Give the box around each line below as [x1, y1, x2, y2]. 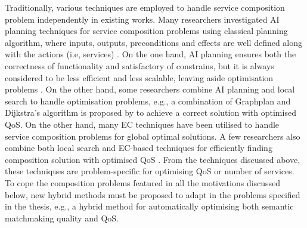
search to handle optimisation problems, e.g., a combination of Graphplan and [5, 94, 291, 107]
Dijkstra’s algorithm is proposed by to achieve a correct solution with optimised [5, 106, 296, 119]
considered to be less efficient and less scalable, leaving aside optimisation [5, 71, 274, 84]
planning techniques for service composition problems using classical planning [5, 24, 288, 37]
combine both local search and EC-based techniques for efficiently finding [5, 141, 272, 154]
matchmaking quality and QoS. [5, 211, 119, 224]
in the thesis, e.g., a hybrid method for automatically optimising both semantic [5, 200, 294, 212]
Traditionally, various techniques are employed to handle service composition [5, 1, 285, 13]
